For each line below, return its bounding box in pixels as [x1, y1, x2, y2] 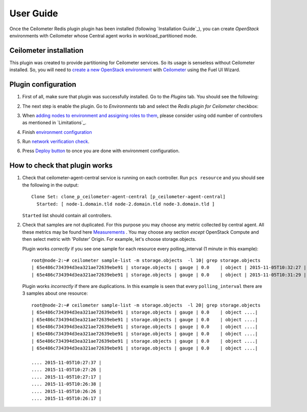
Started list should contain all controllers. [22, 212, 112, 218]
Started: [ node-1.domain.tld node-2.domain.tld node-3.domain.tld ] [36, 201, 215, 207]
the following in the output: [22, 182, 79, 188]
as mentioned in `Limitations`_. [22, 119, 86, 126]
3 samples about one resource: [22, 290, 88, 297]
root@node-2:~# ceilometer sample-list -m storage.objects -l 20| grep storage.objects [31, 302, 261, 308]
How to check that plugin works [9, 161, 113, 170]
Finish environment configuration [22, 129, 92, 135]
